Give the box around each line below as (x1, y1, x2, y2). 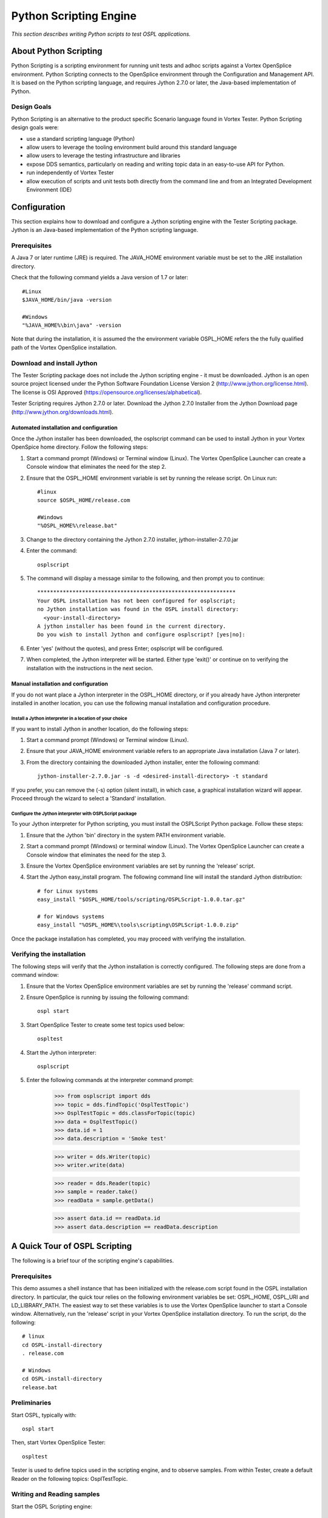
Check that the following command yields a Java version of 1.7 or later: (11, 274, 188, 281)
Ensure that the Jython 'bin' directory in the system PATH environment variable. (26, 831, 226, 839)
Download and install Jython (11, 359, 98, 367)
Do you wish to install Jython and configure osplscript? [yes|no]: (37, 631, 245, 638)
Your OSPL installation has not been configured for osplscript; (37, 597, 236, 604)
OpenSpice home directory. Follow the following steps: (11, 443, 148, 451)
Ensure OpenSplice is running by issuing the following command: (26, 993, 190, 1001)
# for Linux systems (37, 887, 98, 894)
